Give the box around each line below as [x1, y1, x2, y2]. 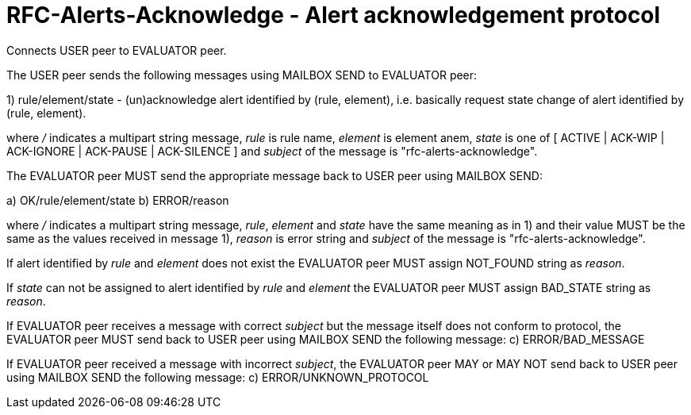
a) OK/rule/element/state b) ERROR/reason [6, 193, 229, 207]
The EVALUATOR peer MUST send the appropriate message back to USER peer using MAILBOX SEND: [6, 168, 543, 183]
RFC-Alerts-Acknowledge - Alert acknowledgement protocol [6, 2, 661, 29]
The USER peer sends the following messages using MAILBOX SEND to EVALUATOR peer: [6, 67, 478, 82]
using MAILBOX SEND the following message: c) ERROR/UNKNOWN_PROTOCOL [6, 370, 429, 384]
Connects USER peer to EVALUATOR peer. [6, 43, 227, 57]
